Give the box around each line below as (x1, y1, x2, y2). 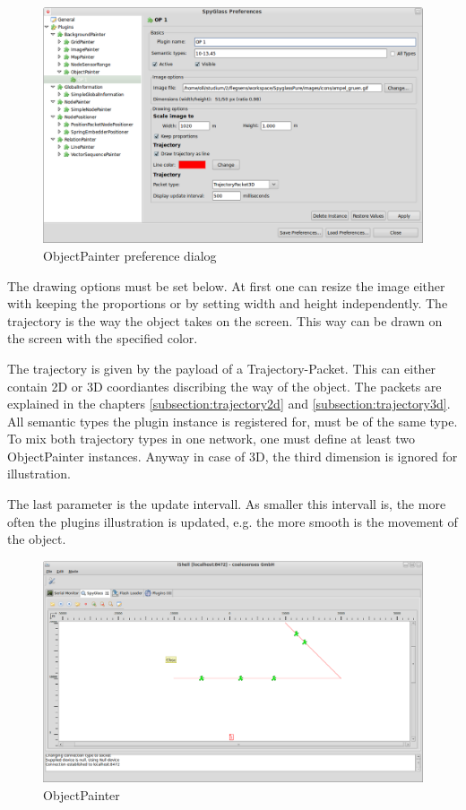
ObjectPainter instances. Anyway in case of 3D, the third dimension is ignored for (7, 446, 458, 465)
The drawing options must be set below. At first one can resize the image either (7, 276, 445, 295)
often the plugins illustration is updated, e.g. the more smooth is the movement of (7, 512, 458, 530)
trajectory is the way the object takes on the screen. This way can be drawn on (7, 311, 443, 330)
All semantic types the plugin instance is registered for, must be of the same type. (7, 411, 458, 430)
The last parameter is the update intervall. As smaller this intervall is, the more (7, 495, 446, 513)
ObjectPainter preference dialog (43, 246, 217, 264)
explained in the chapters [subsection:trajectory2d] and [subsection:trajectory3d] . (7, 394, 451, 413)
